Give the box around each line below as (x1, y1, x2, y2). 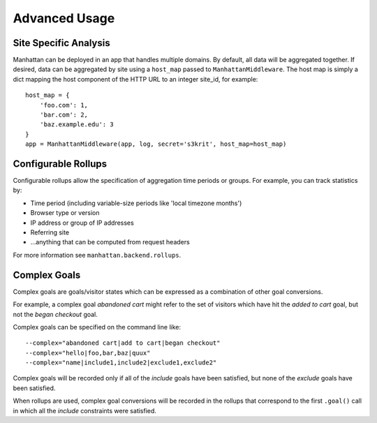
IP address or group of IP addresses (30, 218, 134, 227)
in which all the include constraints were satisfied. (13, 406, 157, 415)
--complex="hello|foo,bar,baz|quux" (25, 349, 151, 357)
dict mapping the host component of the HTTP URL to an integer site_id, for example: (13, 75, 258, 83)
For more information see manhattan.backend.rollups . (13, 251, 182, 259)
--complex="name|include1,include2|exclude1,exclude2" (25, 359, 217, 366)
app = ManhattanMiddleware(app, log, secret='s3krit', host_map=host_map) (25, 140, 287, 148)
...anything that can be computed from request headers (30, 238, 190, 246)
